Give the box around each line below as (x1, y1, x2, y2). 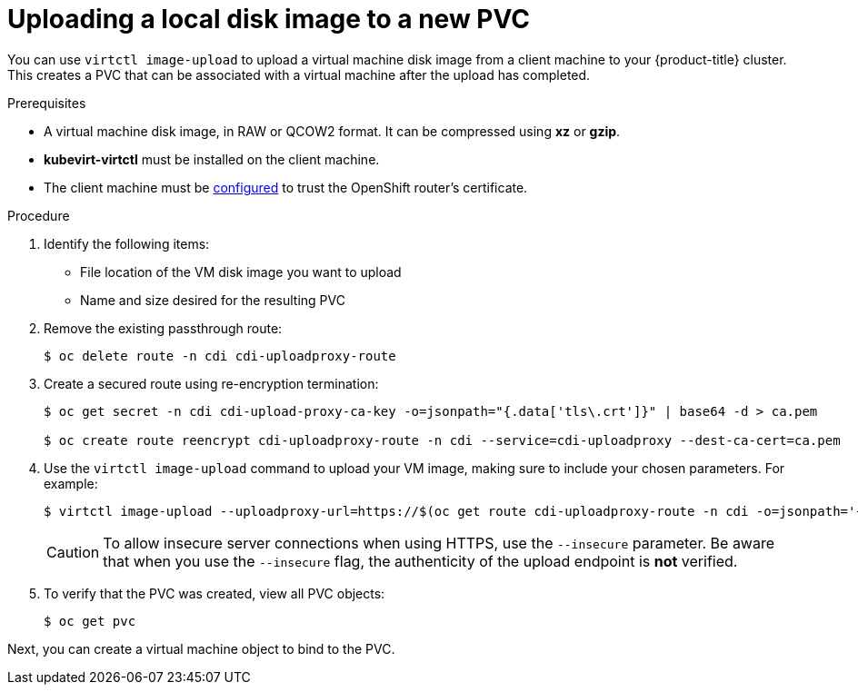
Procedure (7, 207, 70, 223)
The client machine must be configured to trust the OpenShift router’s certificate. (44, 179, 528, 195)
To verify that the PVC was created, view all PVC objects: (44, 585, 385, 601)
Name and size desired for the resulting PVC (80, 292, 345, 308)
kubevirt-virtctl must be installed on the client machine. (44, 151, 380, 167)
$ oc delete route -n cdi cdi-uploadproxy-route (44, 348, 396, 363)
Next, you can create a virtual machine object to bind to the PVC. (7, 640, 395, 657)
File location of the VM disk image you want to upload (80, 263, 402, 280)
